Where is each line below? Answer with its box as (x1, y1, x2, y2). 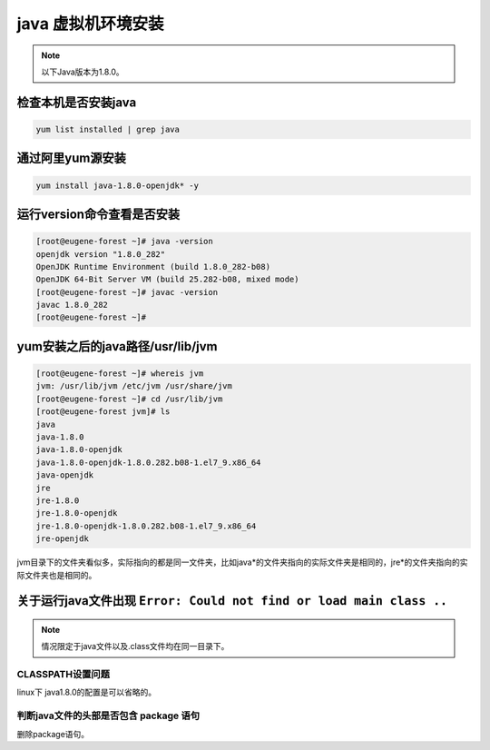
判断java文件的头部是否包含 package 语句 (16, 709, 200, 722)
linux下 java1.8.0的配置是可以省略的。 (16, 686, 157, 698)
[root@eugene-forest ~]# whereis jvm (35, 369, 204, 379)
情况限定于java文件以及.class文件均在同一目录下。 (41, 641, 230, 652)
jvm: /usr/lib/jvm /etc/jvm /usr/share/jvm (35, 381, 233, 391)
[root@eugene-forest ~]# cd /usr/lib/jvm (35, 393, 223, 404)
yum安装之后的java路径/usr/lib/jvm (16, 339, 218, 354)
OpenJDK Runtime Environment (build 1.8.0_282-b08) (35, 262, 271, 271)
